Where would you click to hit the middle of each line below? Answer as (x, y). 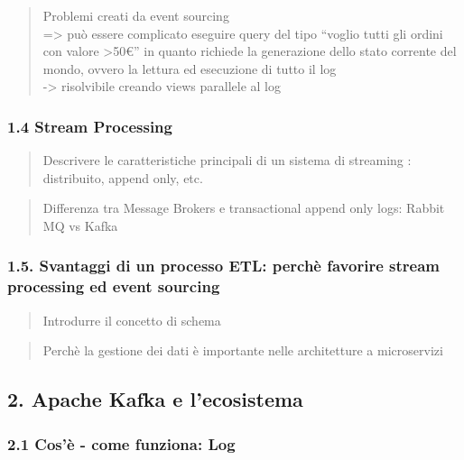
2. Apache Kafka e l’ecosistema (155, 399)
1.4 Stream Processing (90, 126)
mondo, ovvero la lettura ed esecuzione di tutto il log (190, 68)
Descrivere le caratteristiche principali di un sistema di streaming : (227, 160)
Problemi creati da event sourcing (136, 15)
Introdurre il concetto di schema (132, 320)
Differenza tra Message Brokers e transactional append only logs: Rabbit (244, 208)
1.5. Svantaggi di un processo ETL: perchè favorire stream (223, 266)
